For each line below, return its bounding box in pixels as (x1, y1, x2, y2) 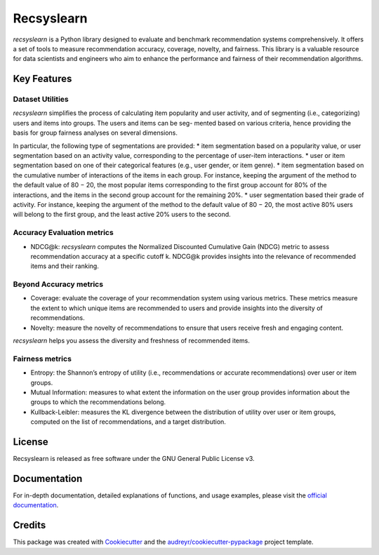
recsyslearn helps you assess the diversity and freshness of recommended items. (13, 337, 251, 345)
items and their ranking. (30, 262, 100, 270)
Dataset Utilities (13, 95, 69, 105)
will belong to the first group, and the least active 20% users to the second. (13, 210, 231, 219)
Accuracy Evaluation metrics (13, 228, 114, 238)
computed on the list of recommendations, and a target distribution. (30, 417, 226, 426)
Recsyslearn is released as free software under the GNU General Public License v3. (13, 455, 255, 463)
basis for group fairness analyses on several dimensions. (13, 128, 178, 137)
